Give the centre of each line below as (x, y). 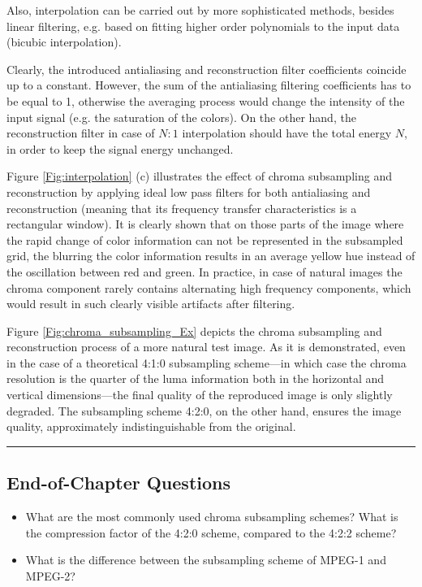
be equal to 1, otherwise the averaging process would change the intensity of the (206, 100)
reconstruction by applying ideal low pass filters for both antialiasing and (189, 191)
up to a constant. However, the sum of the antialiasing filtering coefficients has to (209, 85)
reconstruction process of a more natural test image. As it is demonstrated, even (206, 347)
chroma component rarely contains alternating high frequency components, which (209, 287)
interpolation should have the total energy (287, 133)
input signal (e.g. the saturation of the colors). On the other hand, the (181, 117)
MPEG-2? (50, 575)
